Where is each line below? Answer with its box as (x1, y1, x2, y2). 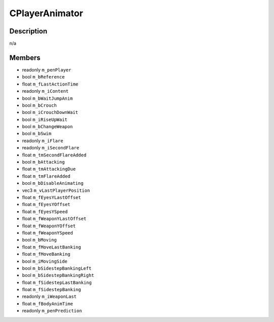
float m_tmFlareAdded (22, 173, 71, 179)
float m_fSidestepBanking (22, 287, 81, 293)
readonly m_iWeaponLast (22, 294, 77, 300)
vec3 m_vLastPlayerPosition (22, 187, 90, 193)
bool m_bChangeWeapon (22, 124, 73, 130)
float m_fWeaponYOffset (22, 223, 76, 229)
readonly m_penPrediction (22, 308, 82, 314)
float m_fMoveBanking (22, 251, 71, 257)
